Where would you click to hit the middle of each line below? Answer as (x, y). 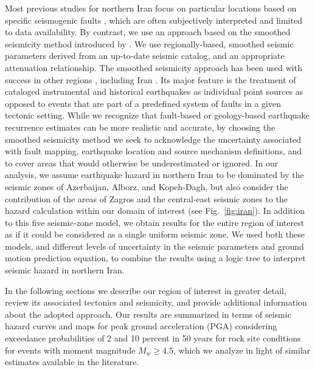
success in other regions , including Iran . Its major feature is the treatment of (151, 79)
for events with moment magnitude (70, 350)
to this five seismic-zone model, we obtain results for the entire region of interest (155, 222)
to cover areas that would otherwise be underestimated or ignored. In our (142, 163)
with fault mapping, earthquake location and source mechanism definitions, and (154, 151)
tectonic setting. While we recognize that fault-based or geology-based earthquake (157, 115)
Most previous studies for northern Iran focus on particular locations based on (151, 8)
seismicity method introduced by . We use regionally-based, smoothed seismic (149, 43)
